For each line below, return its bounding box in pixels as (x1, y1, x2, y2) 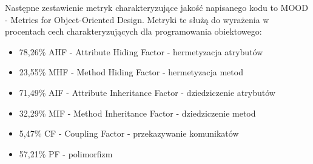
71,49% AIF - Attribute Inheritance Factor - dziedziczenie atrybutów (19, 86, 275, 98)
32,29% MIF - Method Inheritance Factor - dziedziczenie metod (19, 106, 256, 119)
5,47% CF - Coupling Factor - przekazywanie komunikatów (19, 127, 239, 140)
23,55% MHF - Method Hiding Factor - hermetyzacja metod (19, 66, 243, 78)
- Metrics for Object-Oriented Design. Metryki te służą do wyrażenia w (5, 13, 269, 26)
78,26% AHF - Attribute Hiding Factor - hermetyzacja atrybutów (19, 45, 263, 58)
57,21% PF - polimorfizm (19, 147, 113, 160)
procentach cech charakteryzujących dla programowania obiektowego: (5, 25, 262, 38)
